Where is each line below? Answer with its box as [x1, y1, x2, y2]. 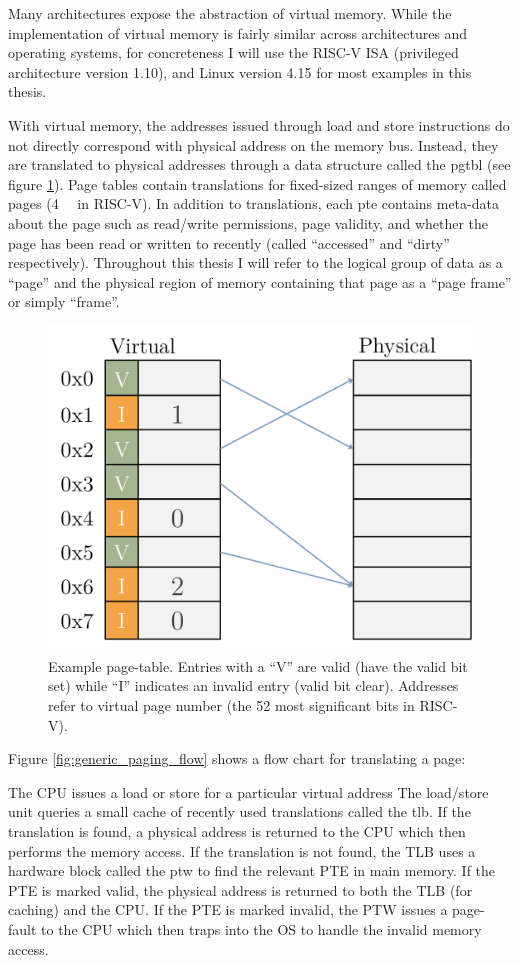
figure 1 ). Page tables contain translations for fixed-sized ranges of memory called [8, 173, 507, 194]
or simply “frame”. [8, 291, 120, 312]
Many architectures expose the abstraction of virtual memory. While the [8, 3, 452, 23]
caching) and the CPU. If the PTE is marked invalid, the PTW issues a [8, 899, 448, 920]
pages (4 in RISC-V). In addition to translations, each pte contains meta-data [8, 193, 499, 214]
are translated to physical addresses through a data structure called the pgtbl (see [8, 154, 511, 175]
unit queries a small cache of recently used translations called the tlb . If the [8, 801, 471, 822]
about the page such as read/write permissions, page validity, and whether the [8, 212, 489, 233]
